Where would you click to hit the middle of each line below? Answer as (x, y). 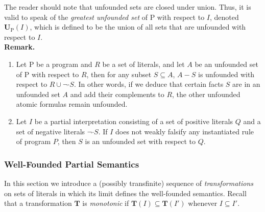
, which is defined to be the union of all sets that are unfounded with (138, 27)
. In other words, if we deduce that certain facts (149, 84)
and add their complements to (117, 94)
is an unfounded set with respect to (140, 141)
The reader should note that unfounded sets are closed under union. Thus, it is (128, 7)
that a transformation (38, 203)
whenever (203, 203)
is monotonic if (106, 203)
